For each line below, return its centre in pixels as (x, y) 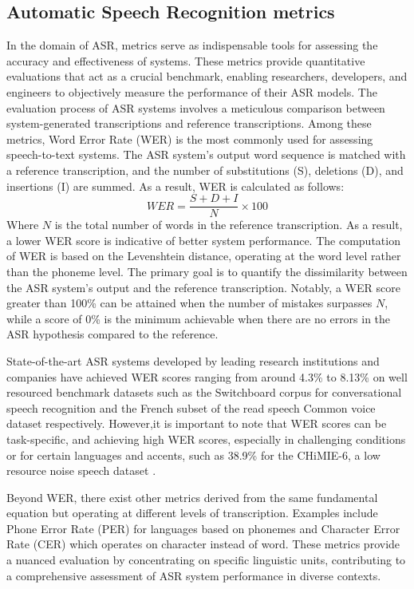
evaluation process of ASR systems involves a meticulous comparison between (196, 107)
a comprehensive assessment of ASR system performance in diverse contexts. (194, 575)
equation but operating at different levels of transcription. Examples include (192, 513)
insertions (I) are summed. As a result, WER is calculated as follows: (175, 186)
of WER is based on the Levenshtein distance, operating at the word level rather (204, 256)
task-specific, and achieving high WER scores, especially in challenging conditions (206, 439)
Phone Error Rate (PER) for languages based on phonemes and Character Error (203, 528)
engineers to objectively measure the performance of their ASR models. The (192, 91)
